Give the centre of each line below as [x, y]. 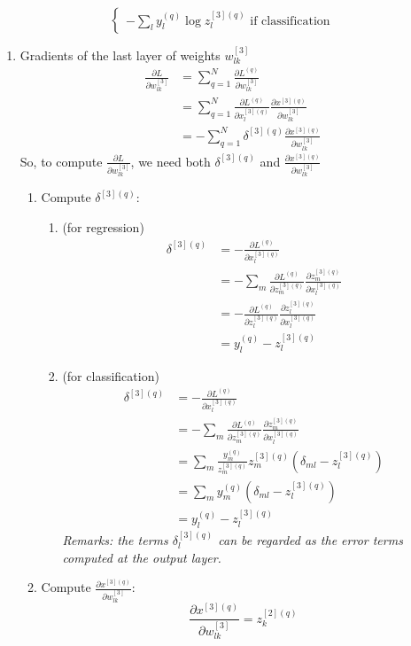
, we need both [171, 161]
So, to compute [61, 161]
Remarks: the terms [115, 539]
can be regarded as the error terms [310, 539]
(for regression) [103, 227]
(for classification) [111, 375]
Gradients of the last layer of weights [120, 54]
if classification [290, 21]
